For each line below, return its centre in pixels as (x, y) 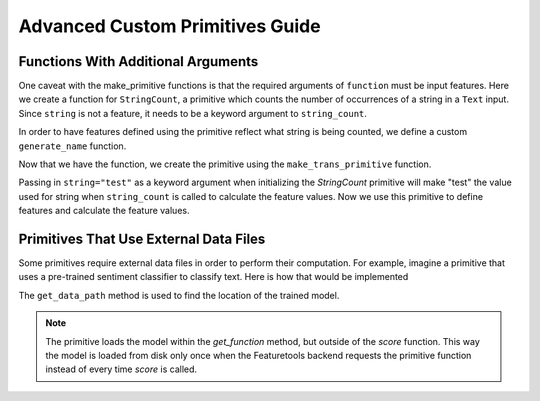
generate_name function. (72, 146)
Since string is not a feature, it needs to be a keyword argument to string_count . (192, 113)
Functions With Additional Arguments (138, 61)
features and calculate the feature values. (104, 211)
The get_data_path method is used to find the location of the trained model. (179, 295)
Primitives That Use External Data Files (142, 239)
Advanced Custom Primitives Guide (169, 26)
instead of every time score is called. (121, 369)
